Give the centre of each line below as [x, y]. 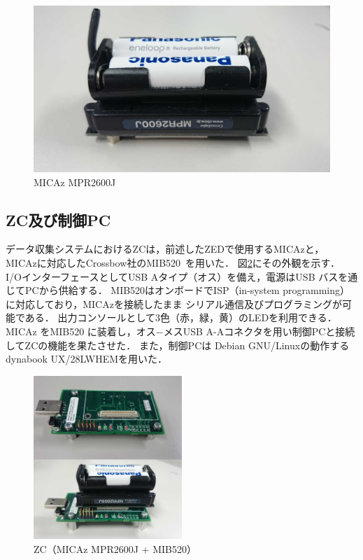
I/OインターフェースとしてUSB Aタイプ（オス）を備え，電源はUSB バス [172, 276]
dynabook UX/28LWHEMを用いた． [87, 359]
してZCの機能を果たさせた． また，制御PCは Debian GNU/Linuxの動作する [178, 345]
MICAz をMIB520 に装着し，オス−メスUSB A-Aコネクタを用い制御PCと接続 [180, 331]
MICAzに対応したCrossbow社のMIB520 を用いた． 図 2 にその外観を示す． [173, 263]
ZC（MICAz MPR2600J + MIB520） [115, 548]
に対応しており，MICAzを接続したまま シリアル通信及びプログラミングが [174, 303]
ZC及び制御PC [58, 219]
